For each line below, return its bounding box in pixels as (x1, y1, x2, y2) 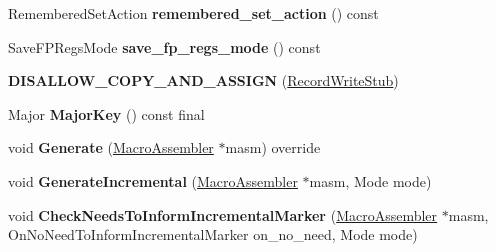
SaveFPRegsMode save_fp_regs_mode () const (8, 36, 321, 57)
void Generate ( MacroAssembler (8, 137, 214, 158)
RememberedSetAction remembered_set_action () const (8, 3, 379, 23)
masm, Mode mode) (309, 170, 432, 191)
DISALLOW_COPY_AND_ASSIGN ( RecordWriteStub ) (8, 70, 399, 91)
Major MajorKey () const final (8, 103, 205, 124)
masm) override (225, 137, 321, 158)
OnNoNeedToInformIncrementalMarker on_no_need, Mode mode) (8, 224, 418, 245)
